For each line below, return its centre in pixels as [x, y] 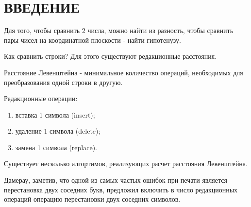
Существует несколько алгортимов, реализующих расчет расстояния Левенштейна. [126, 164]
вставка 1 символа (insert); [55, 114]
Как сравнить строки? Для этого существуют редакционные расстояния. [110, 56]
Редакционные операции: [41, 98]
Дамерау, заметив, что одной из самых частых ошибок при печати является [116, 180]
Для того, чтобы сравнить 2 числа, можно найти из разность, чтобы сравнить [119, 30]
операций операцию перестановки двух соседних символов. [92, 199]
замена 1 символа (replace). [56, 147]
